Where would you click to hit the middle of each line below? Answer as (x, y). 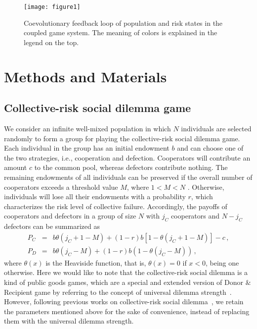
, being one (222, 262)
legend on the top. (51, 42)
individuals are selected (216, 129)
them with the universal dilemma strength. (69, 321)
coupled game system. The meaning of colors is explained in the (121, 32)
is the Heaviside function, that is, (96, 262)
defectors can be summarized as (52, 226)
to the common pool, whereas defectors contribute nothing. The (131, 167)
